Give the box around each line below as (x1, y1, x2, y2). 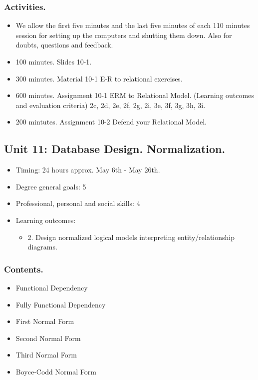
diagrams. (27, 241, 57, 252)
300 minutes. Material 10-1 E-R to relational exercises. (15, 73, 183, 83)
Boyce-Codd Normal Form (15, 366, 96, 376)
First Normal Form (15, 316, 74, 326)
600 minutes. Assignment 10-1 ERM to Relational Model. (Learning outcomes (15, 90, 254, 100)
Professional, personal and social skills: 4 (15, 198, 140, 208)
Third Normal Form (15, 349, 77, 360)
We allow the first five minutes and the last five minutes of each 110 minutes (15, 20, 250, 30)
